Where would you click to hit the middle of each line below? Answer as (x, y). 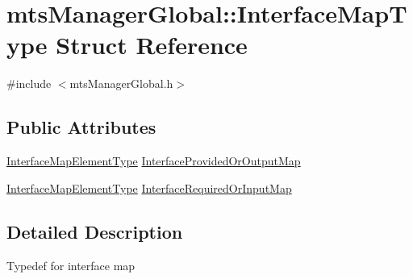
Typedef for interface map (71, 265)
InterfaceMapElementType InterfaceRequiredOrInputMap (149, 187)
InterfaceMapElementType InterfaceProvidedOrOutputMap (154, 161)
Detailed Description (95, 231)
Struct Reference (152, 45)
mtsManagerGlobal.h (121, 83)
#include (29, 83)
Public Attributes (81, 127)
